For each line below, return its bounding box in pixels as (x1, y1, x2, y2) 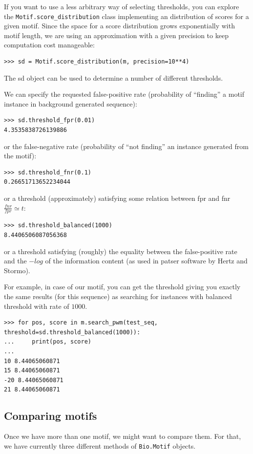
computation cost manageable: (4, 40, 95, 50)
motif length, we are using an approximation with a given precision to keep (4, 30, 229, 40)
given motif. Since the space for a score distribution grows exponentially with (4, 21, 235, 31)
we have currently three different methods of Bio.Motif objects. (4, 440, 196, 451)
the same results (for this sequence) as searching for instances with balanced (4, 291, 232, 301)
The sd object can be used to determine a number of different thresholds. (4, 72, 223, 83)
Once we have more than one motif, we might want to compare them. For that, (4, 431, 241, 441)
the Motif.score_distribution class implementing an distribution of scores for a (4, 11, 249, 21)
